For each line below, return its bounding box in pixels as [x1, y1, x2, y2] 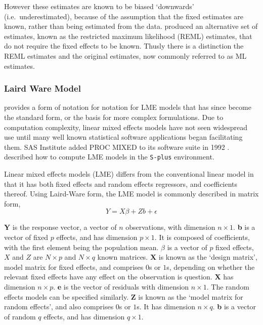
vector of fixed [4, 231, 49, 242]
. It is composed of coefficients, [154, 231, 250, 242]
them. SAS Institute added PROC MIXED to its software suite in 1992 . [4, 141, 230, 152]
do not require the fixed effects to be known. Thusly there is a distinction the [4, 40, 244, 51]
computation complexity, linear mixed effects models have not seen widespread [4, 121, 248, 132]
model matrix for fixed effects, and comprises [4, 261, 144, 272]
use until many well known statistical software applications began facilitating [4, 132, 243, 142]
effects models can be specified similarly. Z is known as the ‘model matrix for [4, 291, 243, 302]
